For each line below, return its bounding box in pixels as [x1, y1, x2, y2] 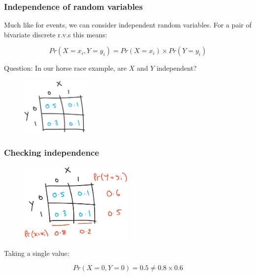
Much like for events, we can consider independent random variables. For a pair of [4, 20, 252, 30]
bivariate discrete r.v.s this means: [4, 29, 107, 39]
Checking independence [4, 146, 99, 159]
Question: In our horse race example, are [4, 63, 127, 73]
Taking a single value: [4, 248, 69, 258]
